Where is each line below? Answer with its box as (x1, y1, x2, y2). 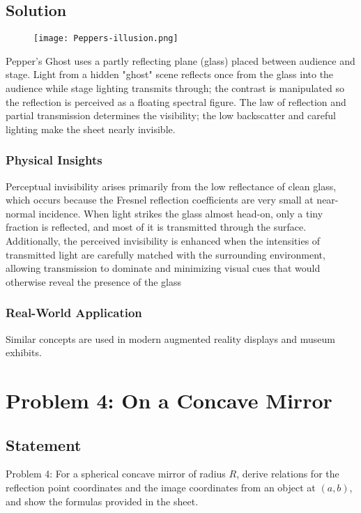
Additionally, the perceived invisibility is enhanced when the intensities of (6, 233, 321, 248)
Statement (6, 434, 82, 455)
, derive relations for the (236, 466, 339, 481)
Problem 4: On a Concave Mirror (6, 385, 332, 414)
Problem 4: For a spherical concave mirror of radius (6, 466, 226, 481)
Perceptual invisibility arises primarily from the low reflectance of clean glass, (6, 178, 337, 193)
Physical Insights (6, 151, 102, 169)
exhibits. (6, 345, 42, 360)
